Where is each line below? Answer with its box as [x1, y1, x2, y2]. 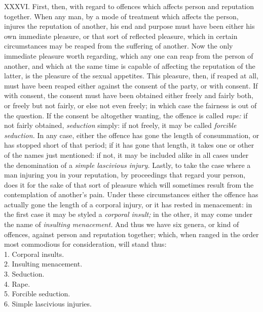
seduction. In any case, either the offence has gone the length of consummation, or [4, 129, 259, 140]
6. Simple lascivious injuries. [4, 298, 92, 308]
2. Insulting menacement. [4, 258, 83, 269]
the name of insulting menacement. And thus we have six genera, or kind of [4, 219, 239, 230]
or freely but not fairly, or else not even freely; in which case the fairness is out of [4, 100, 257, 110]
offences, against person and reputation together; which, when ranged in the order [4, 229, 259, 239]
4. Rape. [4, 278, 30, 289]
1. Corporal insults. [4, 248, 64, 259]
